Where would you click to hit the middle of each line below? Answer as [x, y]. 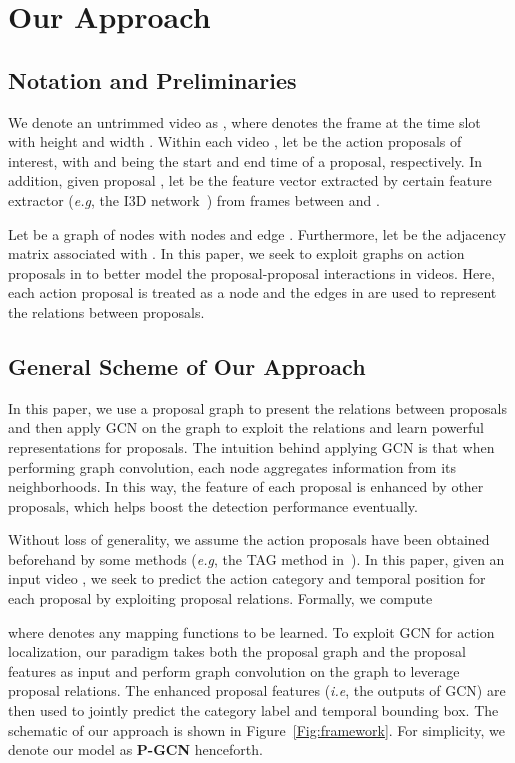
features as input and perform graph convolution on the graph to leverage [234, 670]
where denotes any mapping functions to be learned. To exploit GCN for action [251, 631]
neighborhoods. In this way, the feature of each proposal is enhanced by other [246, 486]
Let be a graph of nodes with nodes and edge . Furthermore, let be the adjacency [257, 233]
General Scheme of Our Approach [187, 365]
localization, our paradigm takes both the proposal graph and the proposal [237, 651]
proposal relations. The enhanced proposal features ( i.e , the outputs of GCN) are [257, 690]
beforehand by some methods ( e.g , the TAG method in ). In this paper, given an [256, 558]
